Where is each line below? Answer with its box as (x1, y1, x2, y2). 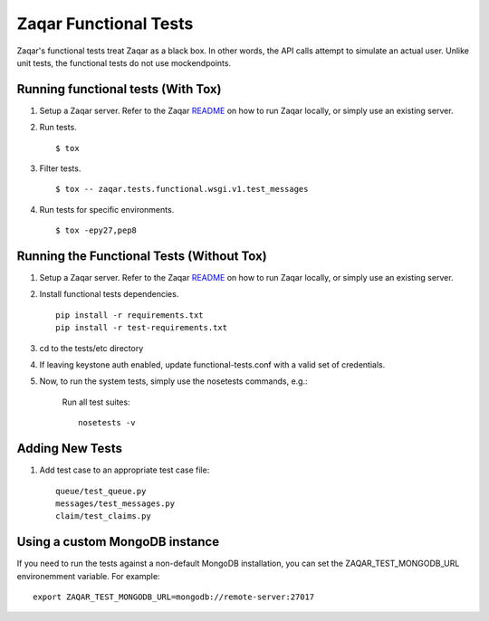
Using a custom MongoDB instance (16, 534, 220, 549)
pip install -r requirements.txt (55, 310, 204, 320)
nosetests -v (78, 417, 136, 428)
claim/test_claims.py (55, 511, 151, 521)
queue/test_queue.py (55, 485, 147, 496)
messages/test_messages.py (55, 498, 176, 509)
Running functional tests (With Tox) (16, 81, 222, 97)
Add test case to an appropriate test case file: (39, 464, 210, 475)
